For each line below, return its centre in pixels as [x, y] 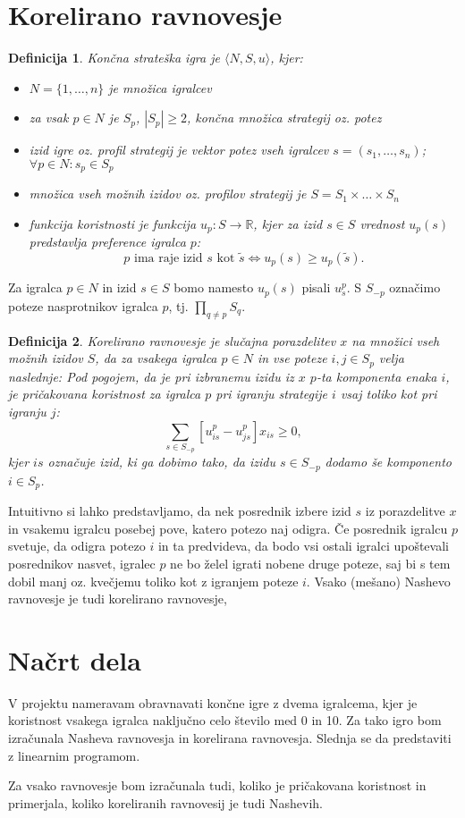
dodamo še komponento [388, 462]
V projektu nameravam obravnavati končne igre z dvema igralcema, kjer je [213, 702]
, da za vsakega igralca [156, 358]
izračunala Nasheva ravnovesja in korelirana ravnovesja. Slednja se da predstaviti [230, 738]
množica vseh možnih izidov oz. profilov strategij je [168, 194]
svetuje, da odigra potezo [77, 546]
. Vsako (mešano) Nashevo [378, 581]
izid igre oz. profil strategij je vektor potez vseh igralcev [179, 150]
